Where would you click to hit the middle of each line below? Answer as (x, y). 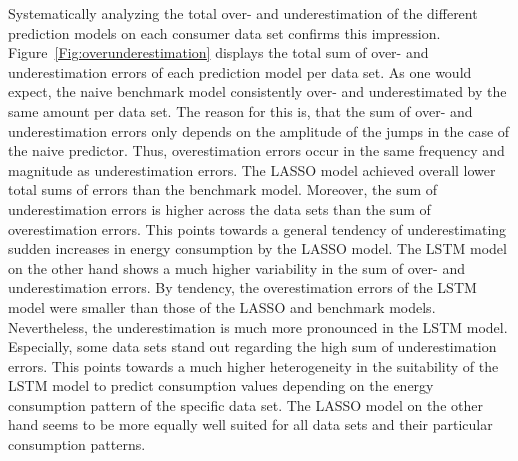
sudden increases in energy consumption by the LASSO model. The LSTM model (257, 248)
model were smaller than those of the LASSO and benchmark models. (222, 306)
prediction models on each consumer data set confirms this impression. (224, 32)
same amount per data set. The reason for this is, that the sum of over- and (240, 110)
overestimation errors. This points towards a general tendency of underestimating (257, 228)
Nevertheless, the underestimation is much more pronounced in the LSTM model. (258, 326)
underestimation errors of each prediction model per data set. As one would (240, 71)
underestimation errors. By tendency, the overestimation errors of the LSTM (242, 287)
